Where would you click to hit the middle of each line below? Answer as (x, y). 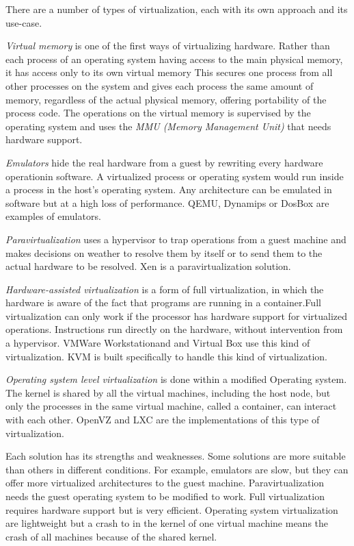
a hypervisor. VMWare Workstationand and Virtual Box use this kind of (158, 343)
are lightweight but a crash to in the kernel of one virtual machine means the (167, 523)
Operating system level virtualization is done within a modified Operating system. (176, 379)
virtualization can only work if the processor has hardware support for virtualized (177, 315)
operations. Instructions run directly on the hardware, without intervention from (174, 329)
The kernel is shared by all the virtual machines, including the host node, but (168, 392)
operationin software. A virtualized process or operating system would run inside (175, 176)
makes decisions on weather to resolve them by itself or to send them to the (164, 252)
